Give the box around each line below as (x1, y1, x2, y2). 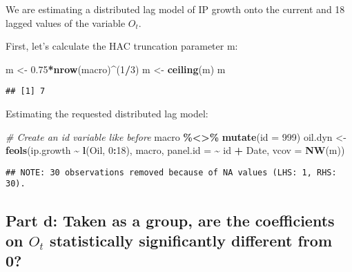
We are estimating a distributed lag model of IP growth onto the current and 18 (6, 2, 345, 16)
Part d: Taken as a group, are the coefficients (6, 209, 335, 231)
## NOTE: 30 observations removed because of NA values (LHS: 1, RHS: (6, 167, 337, 177)
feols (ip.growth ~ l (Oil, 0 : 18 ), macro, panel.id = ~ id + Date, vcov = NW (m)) (6, 143, 345, 157)
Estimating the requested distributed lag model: (6, 106, 208, 121)
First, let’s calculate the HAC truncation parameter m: (6, 39, 238, 53)
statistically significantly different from (50, 229, 333, 251)
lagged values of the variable (6, 15, 126, 30)
